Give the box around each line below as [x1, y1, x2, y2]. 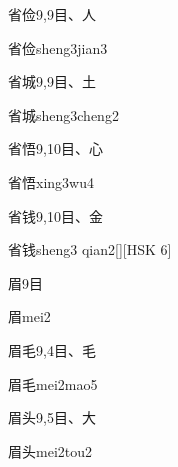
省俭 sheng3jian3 [8, 37, 108, 58]
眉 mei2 [8, 306, 51, 327]
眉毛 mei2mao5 [8, 373, 98, 394]
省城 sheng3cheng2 [8, 104, 119, 125]
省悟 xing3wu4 [8, 171, 94, 192]
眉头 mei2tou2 [8, 440, 92, 461]
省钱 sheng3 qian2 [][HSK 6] [8, 239, 172, 260]
